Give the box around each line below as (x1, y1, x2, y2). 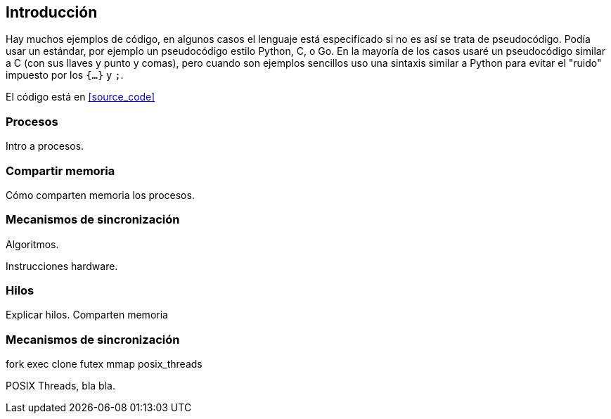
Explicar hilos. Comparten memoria (6, 309, 168, 321)
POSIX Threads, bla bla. (6, 380, 115, 392)
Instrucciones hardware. (6, 259, 118, 272)
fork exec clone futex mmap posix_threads (6, 358, 202, 370)
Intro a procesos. (6, 140, 84, 153)
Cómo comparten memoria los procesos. (6, 188, 195, 201)
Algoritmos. (6, 238, 59, 250)
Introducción (6, 4, 98, 21)
